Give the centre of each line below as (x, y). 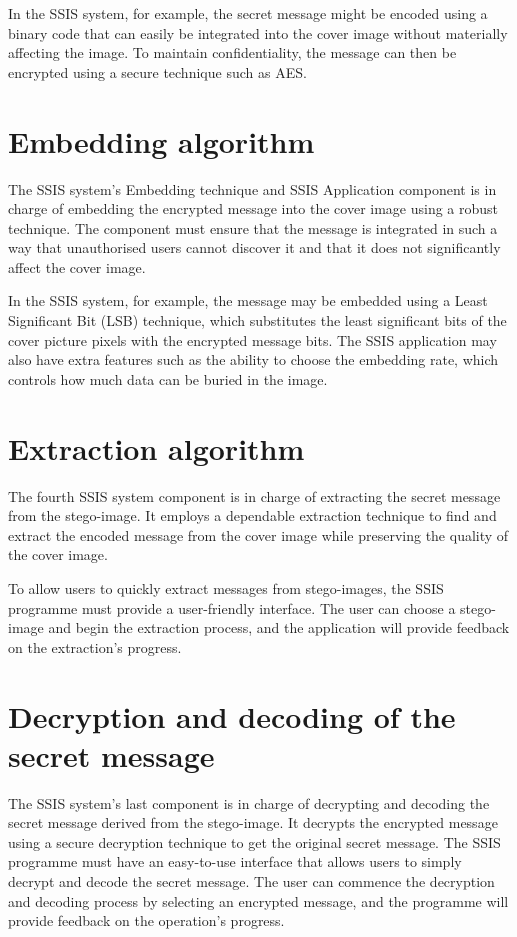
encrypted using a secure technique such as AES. (157, 71)
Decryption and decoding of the (232, 715)
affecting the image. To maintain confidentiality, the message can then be (232, 52)
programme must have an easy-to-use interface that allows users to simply (235, 861)
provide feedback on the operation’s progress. (146, 920)
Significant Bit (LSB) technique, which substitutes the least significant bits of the (257, 320)
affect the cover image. (77, 266)
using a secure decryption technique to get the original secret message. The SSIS (254, 841)
